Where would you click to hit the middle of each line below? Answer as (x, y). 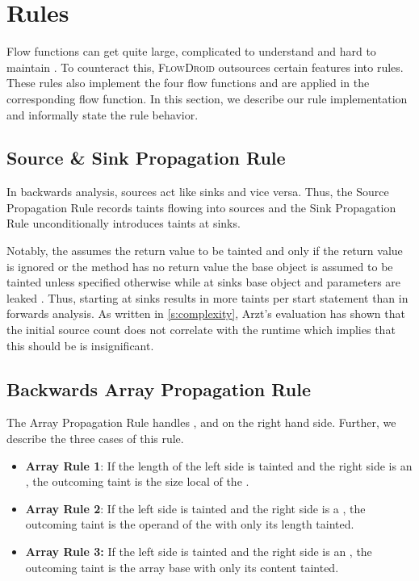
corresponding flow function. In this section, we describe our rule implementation (207, 98)
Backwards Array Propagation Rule (159, 389)
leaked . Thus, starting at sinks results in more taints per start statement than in (207, 297)
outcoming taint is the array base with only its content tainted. (182, 567)
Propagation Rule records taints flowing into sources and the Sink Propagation (201, 207)
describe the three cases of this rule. (95, 439)
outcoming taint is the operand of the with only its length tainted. (190, 524)
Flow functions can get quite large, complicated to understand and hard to (191, 51)
